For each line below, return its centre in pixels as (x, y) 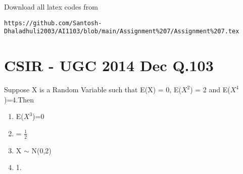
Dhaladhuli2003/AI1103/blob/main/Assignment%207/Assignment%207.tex (122, 32)
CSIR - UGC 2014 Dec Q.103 (109, 65)
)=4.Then (19, 99)
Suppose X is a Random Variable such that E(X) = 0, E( (93, 90)
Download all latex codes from (51, 7)
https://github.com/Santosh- (53, 23)
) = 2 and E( (210, 90)
